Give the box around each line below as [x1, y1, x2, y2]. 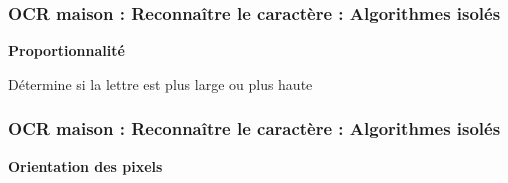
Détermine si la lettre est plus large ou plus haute [8, 73, 313, 94]
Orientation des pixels [8, 155, 163, 176]
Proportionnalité [8, 40, 125, 61]
